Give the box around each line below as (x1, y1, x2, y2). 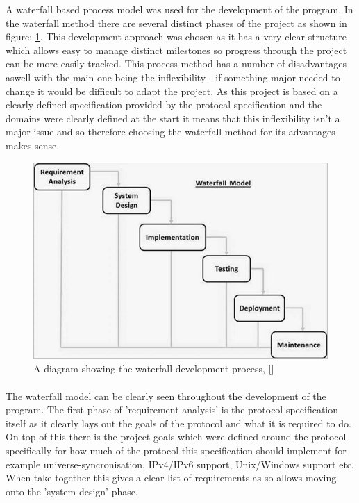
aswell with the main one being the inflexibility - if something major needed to (6, 69, 340, 84)
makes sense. (6, 138, 60, 152)
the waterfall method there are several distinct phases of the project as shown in (6, 15, 347, 30)
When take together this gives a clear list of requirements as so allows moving (6, 470, 337, 485)
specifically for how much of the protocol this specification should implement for (6, 443, 347, 458)
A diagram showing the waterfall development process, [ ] (33, 361, 274, 376)
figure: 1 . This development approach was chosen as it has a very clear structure (6, 29, 347, 44)
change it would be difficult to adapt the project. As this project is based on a (6, 83, 338, 98)
